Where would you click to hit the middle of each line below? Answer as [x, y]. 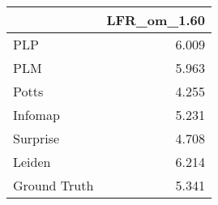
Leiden [32, 162]
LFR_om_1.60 [156, 20]
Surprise [36, 138]
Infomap [36, 115]
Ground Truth [53, 185]
